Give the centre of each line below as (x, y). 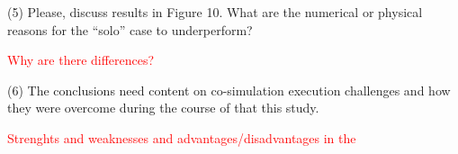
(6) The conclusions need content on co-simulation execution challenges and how (229, 90)
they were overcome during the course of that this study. (163, 108)
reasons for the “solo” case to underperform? (130, 29)
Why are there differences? (81, 60)
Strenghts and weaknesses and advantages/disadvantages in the (182, 137)
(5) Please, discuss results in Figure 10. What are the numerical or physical (215, 12)
